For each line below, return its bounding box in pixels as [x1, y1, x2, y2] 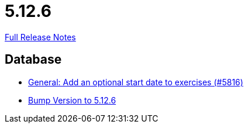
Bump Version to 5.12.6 [28, 95, 116, 105]
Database [5, 52, 62, 67]
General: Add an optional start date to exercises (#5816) [28, 77, 243, 87]
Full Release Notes [5, 32, 76, 42]
